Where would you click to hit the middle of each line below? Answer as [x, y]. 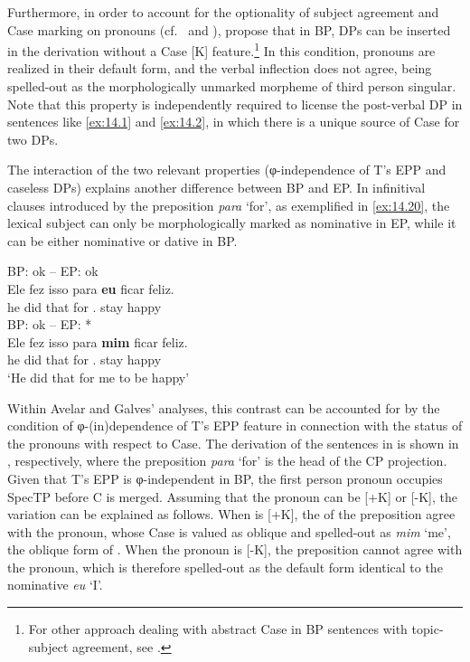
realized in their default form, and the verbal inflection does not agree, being [220, 68]
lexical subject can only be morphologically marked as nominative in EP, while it [232, 223]
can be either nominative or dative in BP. [122, 240]
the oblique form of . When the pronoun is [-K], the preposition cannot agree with [235, 549]
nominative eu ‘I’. [55, 585]
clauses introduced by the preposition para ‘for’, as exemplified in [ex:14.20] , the [229, 205]
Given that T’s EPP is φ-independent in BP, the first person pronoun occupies [225, 478]
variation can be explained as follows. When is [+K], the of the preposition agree [231, 514]
